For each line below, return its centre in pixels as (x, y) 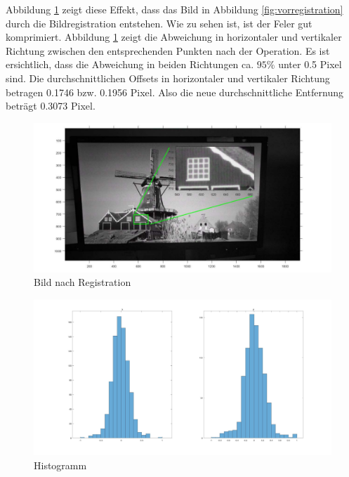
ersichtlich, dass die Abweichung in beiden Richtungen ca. (130, 64)
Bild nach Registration (83, 282)
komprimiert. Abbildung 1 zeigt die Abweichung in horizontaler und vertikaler (174, 37)
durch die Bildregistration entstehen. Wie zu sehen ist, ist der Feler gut (159, 23)
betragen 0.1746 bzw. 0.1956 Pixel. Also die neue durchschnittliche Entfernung (174, 92)
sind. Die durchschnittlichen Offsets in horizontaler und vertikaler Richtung (168, 78)
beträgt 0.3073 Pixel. (51, 106)
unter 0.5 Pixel (310, 64)
